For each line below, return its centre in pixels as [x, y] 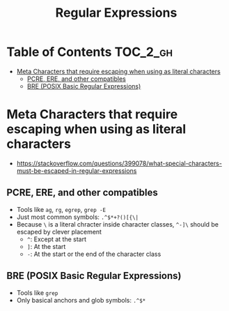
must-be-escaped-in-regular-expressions [77, 170]
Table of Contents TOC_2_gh [90, 52]
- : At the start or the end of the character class [94, 254]
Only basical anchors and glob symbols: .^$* [81, 300]
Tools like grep [37, 293]
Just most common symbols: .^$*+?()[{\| [78, 217]
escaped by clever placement [59, 232]
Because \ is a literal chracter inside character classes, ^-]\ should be [117, 224]
